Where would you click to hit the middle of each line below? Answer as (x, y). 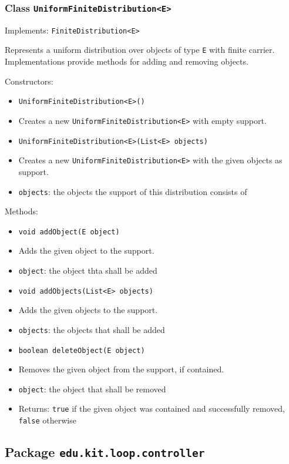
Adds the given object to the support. (86, 251)
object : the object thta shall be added (88, 270)
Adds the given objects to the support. (88, 310)
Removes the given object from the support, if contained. (121, 369)
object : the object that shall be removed (92, 389)
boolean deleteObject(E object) (82, 350)
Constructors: (29, 81)
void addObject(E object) (69, 232)
